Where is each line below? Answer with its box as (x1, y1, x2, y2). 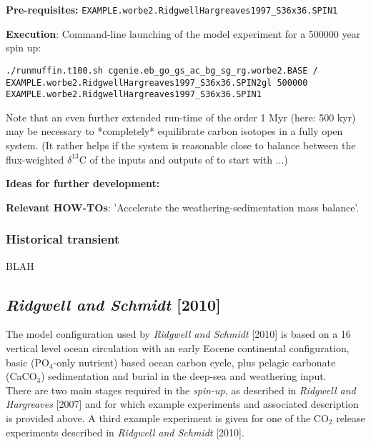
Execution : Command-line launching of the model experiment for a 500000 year (6, 26, 361, 41)
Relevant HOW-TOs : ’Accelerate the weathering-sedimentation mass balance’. (6, 199, 360, 214)
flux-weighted (6, 151, 64, 166)
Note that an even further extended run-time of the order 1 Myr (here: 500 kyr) (6, 109, 356, 124)
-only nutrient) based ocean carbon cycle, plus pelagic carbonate (53, 354, 336, 369)
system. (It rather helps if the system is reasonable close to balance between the (6, 138, 356, 152)
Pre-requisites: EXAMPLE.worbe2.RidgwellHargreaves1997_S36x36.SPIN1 (6, 2, 338, 16)
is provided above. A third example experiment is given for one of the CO (6, 410, 329, 425)
